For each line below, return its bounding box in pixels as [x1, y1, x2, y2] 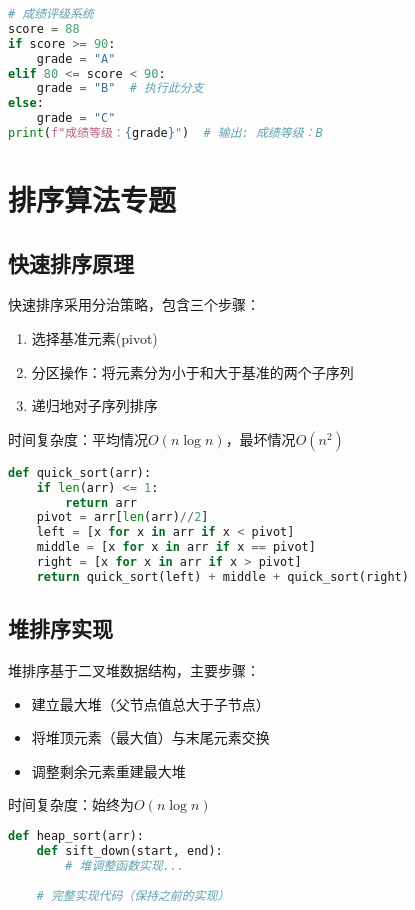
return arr [65, 495, 137, 510]
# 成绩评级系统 [8, 7, 94, 21]
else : [8, 96, 44, 111]
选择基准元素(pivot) [31, 328, 158, 349]
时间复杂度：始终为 [8, 794, 134, 815]
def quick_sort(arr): [8, 465, 152, 480]
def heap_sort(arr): [8, 829, 145, 843]
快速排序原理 [8, 247, 134, 278]
